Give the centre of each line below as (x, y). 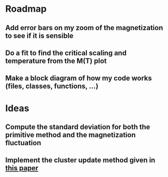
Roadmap (26, 9)
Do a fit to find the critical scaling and (66, 53)
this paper (22, 168)
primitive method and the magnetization (71, 135)
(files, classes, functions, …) (52, 86)
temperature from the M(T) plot (56, 61)
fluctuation (23, 143)
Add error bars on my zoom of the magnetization (84, 28)
